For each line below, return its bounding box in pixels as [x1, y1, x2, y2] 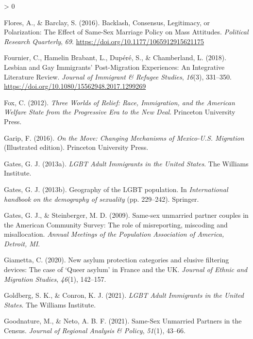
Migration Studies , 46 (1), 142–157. [4, 274, 106, 284]
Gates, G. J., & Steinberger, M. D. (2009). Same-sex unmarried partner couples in [4, 210, 249, 220]
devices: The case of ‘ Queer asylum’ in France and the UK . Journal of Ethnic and [4, 264, 248, 274]
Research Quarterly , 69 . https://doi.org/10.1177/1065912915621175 [4, 36, 204, 46]
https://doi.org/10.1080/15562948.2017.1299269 [4, 81, 146, 91]
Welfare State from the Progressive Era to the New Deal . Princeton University [4, 107, 236, 117]
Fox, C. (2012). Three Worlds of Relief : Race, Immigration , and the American [4, 97, 235, 107]
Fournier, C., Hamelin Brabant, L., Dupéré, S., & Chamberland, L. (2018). [4, 52, 227, 63]
